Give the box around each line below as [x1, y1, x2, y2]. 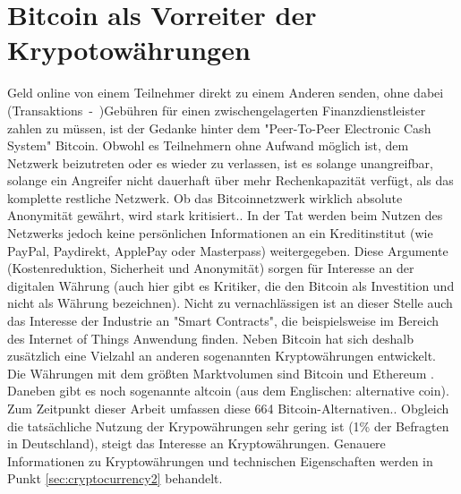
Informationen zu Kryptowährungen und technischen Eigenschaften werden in [7, 451, 433, 470]
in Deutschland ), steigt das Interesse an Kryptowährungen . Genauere [7, 434, 386, 453]
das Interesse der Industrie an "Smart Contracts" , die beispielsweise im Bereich [7, 311, 440, 330]
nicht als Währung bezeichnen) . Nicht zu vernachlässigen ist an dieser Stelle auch [7, 294, 453, 312]
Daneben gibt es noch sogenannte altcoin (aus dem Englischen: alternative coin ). [7, 381, 449, 400]
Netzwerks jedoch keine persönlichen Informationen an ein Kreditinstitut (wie [7, 224, 433, 243]
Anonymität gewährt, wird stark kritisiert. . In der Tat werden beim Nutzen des [7, 206, 443, 225]
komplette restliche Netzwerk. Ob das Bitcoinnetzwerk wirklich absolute [7, 188, 403, 207]
